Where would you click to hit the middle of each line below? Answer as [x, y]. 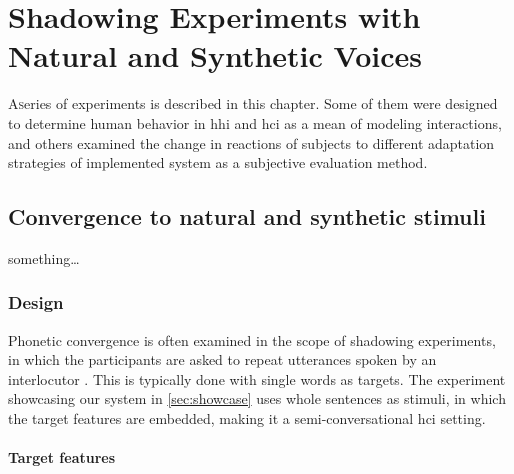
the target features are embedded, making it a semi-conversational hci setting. [247, 418]
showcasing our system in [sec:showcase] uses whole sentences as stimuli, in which [257, 398]
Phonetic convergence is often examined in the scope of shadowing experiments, [252, 339]
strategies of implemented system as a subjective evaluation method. [218, 162]
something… [44, 257]
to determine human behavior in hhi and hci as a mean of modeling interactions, [255, 122]
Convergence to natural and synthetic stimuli [247, 216]
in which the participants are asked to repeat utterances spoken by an [222, 359]
